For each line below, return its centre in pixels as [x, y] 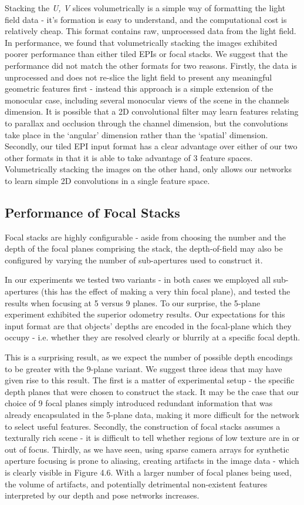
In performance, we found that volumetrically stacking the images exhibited [141, 42]
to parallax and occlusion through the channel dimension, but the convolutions [146, 123]
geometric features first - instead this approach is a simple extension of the [139, 88]
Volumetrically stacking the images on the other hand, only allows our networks [148, 169]
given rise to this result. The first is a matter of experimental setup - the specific [150, 380]
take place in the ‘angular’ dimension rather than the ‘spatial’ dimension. [136, 134]
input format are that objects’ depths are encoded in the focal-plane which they [148, 325]
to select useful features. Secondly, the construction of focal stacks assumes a [143, 426]
